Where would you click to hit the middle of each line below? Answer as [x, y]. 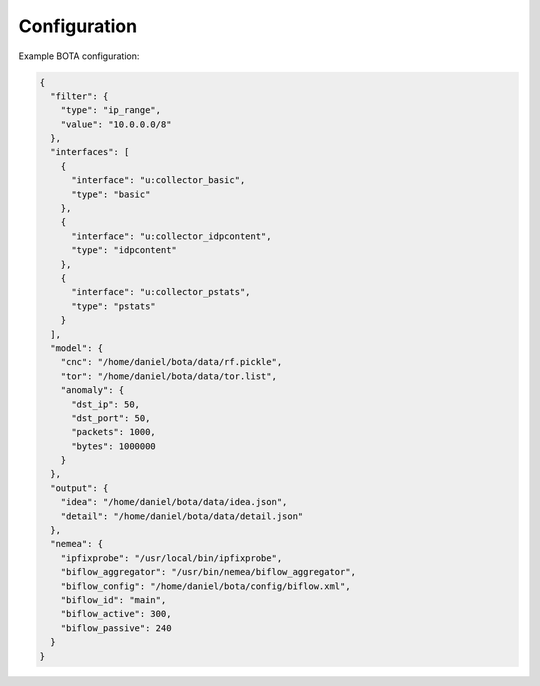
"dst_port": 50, [111, 418]
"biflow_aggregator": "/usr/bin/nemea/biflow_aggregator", [208, 572]
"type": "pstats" [114, 306]
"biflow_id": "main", [113, 599]
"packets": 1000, [114, 432]
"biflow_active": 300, [116, 614]
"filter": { [79, 96]
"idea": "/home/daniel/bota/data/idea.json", [174, 502]
